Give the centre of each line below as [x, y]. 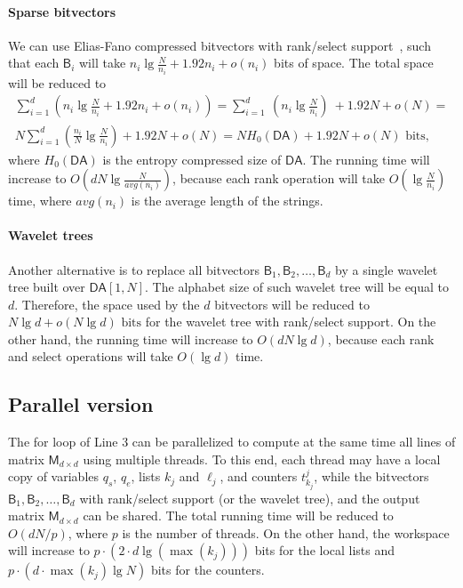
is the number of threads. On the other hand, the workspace [286, 532]
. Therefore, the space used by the [107, 304]
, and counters [259, 476]
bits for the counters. [208, 570]
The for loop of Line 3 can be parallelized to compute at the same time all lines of [232, 442]
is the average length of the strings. [227, 201]
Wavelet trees [51, 235]
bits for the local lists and [325, 550]
